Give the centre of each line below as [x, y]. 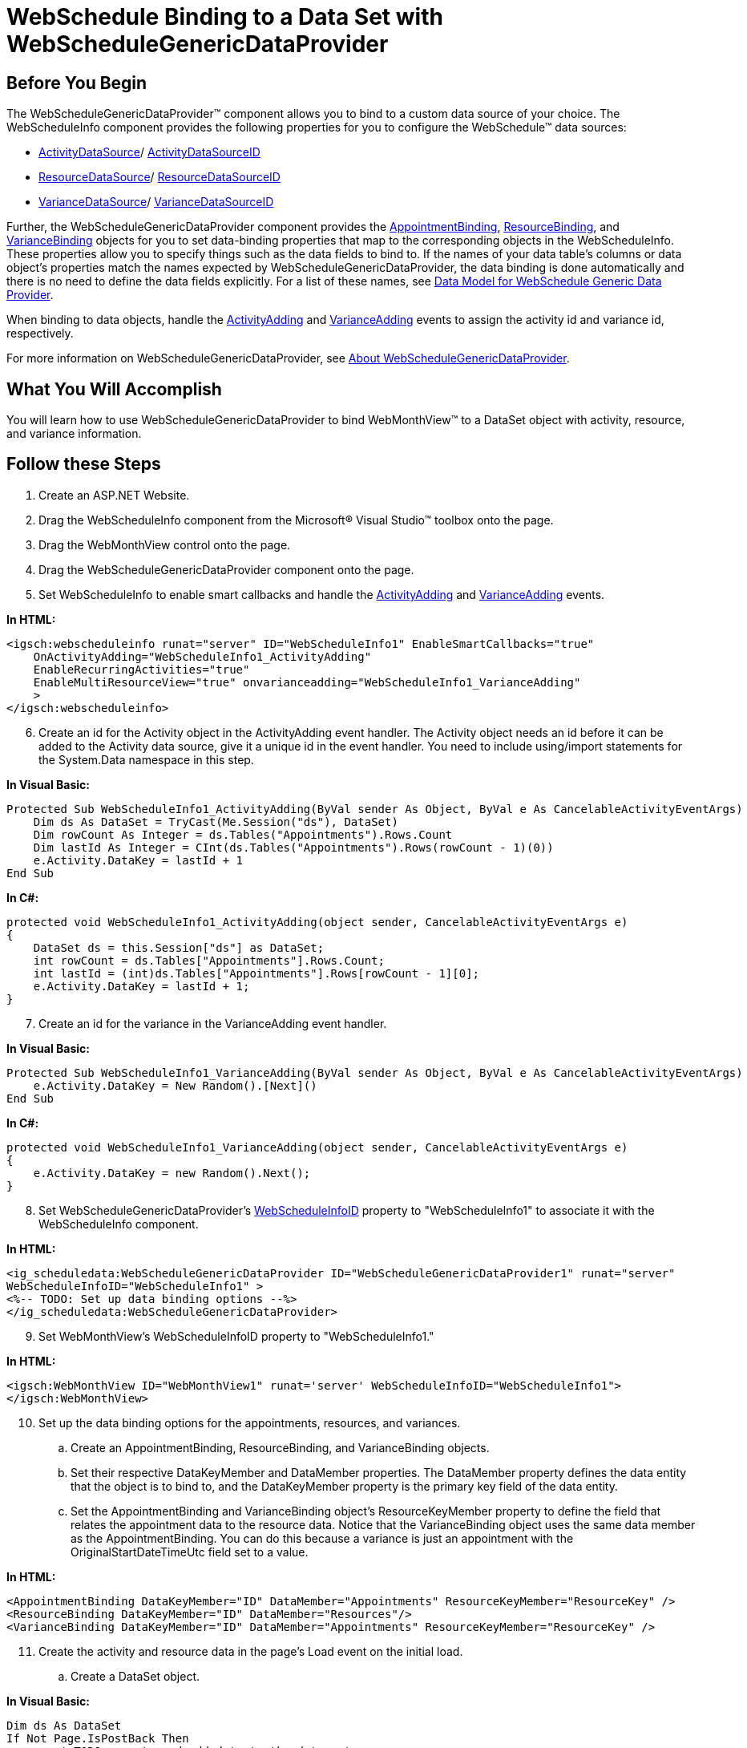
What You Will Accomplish [114, 389]
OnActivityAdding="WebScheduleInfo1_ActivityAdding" [202, 656]
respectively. [40, 334]
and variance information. [74, 434]
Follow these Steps [84, 464]
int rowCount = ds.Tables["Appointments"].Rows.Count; [209, 960]
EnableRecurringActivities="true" [141, 669]
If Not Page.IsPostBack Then [98, 1738]
